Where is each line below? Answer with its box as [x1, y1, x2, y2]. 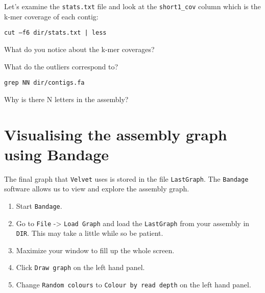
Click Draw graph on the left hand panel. [16, 262, 145, 273]
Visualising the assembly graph [4, 124, 227, 144]
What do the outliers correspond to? [4, 61, 118, 71]
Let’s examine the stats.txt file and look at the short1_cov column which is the [4, 1, 261, 11]
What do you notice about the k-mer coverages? [4, 43, 155, 54]
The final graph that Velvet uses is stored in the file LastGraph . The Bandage [4, 173, 249, 184]
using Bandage [4, 143, 109, 164]
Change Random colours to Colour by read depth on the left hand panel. [16, 279, 251, 290]
